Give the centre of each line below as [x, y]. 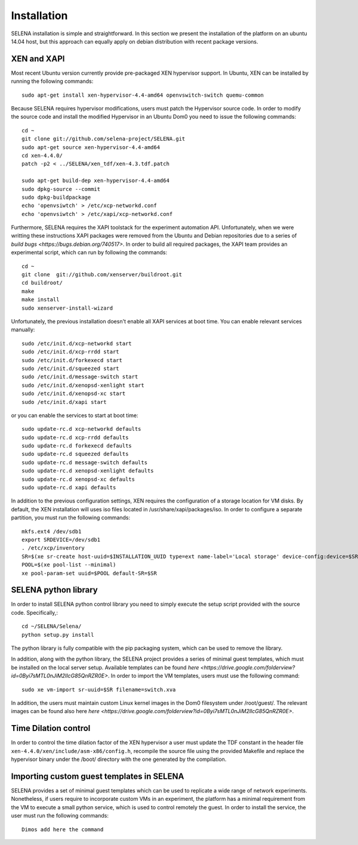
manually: [23, 330]
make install [41, 300]
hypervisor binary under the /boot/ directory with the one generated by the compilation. [119, 759]
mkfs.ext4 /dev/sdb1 [52, 531]
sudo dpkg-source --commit [61, 189]
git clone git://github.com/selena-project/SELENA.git [104, 139]
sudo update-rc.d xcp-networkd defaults [81, 429]
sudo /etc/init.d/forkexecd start [72, 360]
